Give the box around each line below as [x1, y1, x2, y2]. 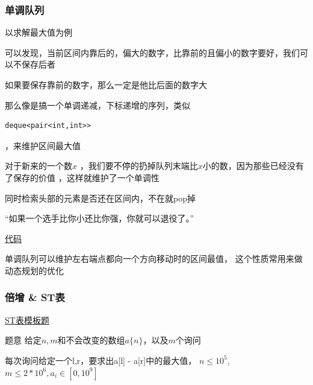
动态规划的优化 [5, 264, 64, 276]
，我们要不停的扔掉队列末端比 [79, 159, 198, 172]
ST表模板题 [5, 313, 49, 326]
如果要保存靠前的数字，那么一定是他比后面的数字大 [5, 78, 207, 91]
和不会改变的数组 [57, 334, 125, 346]
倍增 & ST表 [5, 290, 65, 305]
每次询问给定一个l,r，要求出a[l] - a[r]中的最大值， [5, 354, 197, 366]
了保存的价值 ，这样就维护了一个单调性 [5, 171, 160, 183]
